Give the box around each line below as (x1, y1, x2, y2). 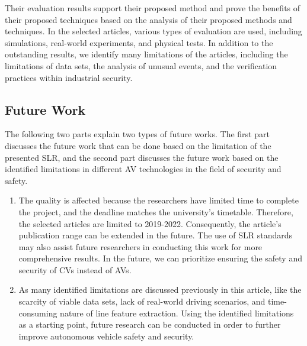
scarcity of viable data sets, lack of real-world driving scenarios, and (18, 295, 266, 308)
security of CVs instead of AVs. (18, 263, 132, 276)
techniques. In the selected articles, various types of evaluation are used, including (5, 25, 302, 37)
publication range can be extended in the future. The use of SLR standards (18, 229, 293, 241)
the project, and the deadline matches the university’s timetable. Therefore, (18, 205, 293, 218)
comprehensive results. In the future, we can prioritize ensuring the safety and (18, 252, 302, 264)
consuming (18, 306, 57, 319)
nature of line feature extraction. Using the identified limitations (60, 306, 294, 319)
